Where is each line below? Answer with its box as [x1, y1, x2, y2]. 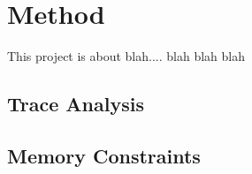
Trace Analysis [7, 90, 144, 117]
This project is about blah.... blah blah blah [7, 47, 245, 65]
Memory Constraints [7, 141, 201, 169]
